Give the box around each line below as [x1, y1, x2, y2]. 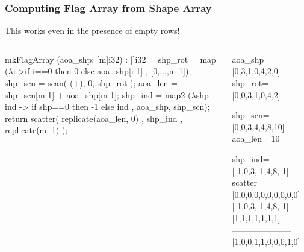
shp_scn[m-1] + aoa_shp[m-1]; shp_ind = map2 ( [5, 88, 191, 101]
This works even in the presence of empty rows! [5, 24, 180, 37]
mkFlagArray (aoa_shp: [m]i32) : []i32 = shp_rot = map [5, 52, 216, 65]
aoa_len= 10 [232, 132, 280, 145]
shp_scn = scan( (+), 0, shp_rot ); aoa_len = [5, 77, 178, 89]
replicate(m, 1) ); [5, 124, 68, 136]
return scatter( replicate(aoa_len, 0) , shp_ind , [5, 112, 183, 124]
